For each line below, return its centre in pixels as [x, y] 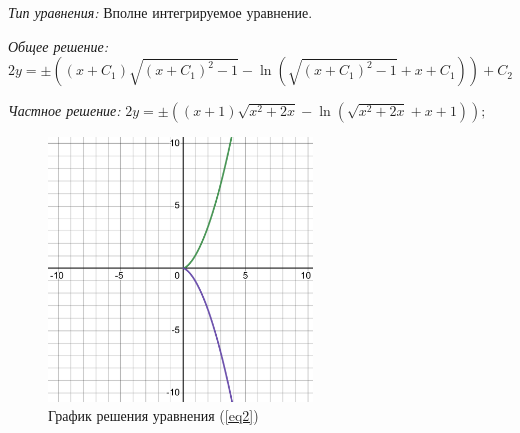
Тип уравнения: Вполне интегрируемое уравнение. [160, 12]
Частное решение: [64, 110]
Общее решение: [58, 45]
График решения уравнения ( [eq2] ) [153, 415]
